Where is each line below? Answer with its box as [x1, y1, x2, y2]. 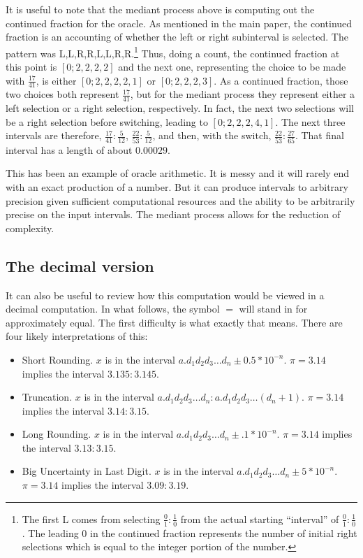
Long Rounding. [22, 427, 91, 441]
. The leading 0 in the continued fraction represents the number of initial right [22, 525, 357, 540]
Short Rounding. [22, 352, 94, 366]
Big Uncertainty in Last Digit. [22, 464, 151, 478]
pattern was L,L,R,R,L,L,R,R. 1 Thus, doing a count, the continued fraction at [6, 43, 340, 60]
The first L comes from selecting [22, 511, 161, 526]
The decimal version [6, 255, 154, 276]
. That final [295, 128, 344, 143]
